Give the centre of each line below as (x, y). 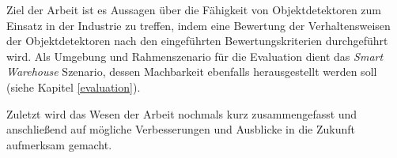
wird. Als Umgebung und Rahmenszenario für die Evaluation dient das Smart (195, 56)
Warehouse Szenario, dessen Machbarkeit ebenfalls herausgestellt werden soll (192, 71)
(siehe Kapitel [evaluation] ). (74, 87)
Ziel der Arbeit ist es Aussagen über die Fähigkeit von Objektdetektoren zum (194, 9)
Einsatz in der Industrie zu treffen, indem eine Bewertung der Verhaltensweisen (198, 25)
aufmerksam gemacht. (59, 144)
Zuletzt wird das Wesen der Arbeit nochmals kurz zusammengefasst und (182, 113)
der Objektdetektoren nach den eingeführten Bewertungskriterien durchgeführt (197, 41)
